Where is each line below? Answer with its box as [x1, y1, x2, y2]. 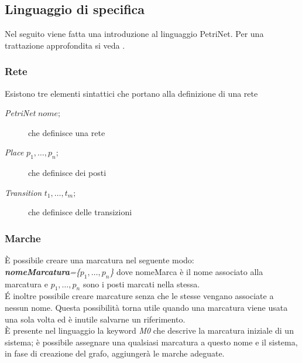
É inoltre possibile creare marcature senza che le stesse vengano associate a [5, 290, 274, 302]
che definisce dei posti [28, 167, 107, 179]
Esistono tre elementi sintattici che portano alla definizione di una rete [5, 87, 258, 99]
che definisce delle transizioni [28, 206, 132, 218]
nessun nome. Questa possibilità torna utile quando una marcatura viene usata [5, 301, 288, 313]
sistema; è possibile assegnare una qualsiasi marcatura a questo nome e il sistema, [5, 335, 298, 348]
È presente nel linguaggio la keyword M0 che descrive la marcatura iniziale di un [5, 324, 294, 337]
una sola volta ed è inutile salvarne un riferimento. [5, 313, 186, 325]
